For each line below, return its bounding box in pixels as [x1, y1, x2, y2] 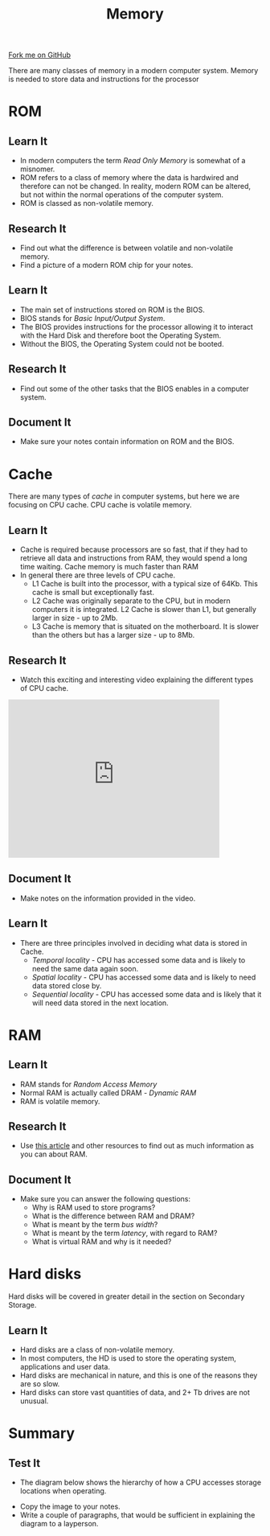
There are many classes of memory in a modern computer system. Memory [8, 66, 259, 76]
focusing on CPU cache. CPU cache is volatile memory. [8, 500, 192, 510]
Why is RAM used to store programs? [31, 1203, 156, 1213]
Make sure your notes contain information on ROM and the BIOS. [19, 437, 235, 446]
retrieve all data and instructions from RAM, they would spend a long [19, 553, 247, 563]
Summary [8, 1424, 75, 1443]
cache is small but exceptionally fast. [31, 588, 155, 598]
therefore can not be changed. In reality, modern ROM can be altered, [19, 182, 252, 191]
